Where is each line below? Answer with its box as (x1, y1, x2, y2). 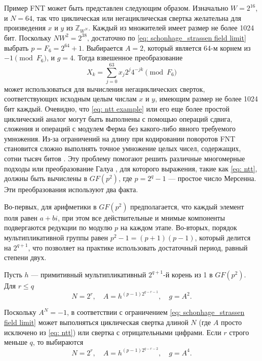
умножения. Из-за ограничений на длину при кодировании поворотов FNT (4, 133, 236, 143)
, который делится (195, 232, 251, 242)
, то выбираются (32, 337, 84, 347)
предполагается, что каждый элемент (130, 201, 244, 211)
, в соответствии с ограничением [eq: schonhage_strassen (66, 307, 245, 317)
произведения (4, 22, 46, 33)
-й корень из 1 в (163, 269, 213, 279)
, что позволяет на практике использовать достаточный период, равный (28, 242, 248, 252)
